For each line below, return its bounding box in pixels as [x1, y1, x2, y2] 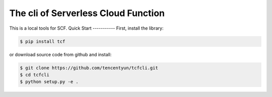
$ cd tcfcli [20, 72, 50, 77]
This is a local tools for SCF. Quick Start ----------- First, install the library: [9, 25, 164, 31]
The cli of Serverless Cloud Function [9, 8, 165, 19]
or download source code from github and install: [9, 51, 112, 57]
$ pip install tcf [20, 38, 65, 44]
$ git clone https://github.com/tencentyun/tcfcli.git [20, 65, 158, 70]
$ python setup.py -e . [20, 79, 79, 85]
